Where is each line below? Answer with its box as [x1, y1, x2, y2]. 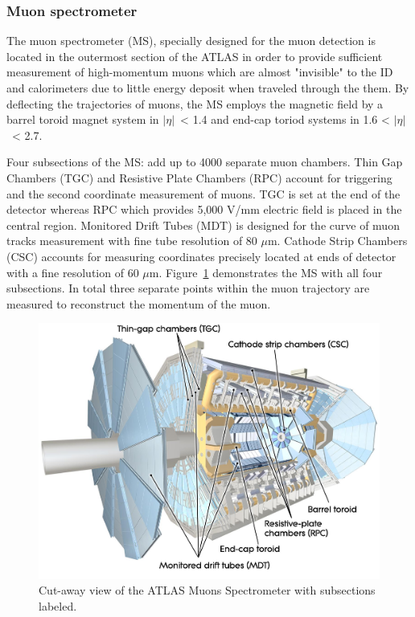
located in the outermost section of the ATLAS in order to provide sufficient [6, 47, 383, 64]
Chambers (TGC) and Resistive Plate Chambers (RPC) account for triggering [6, 169, 392, 186]
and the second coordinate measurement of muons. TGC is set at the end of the [6, 185, 401, 202]
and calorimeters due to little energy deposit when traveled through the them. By [6, 80, 409, 96]
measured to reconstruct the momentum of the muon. [6, 295, 271, 312]
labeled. [39, 597, 77, 614]
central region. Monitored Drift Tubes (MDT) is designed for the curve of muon [6, 216, 400, 233]
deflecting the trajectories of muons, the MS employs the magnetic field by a [6, 95, 384, 112]
